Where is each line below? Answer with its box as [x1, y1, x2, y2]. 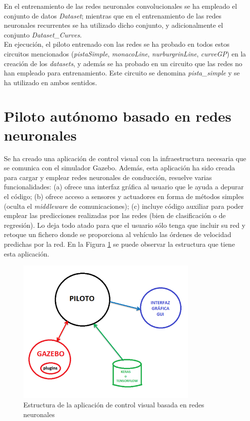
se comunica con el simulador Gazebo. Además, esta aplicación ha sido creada [4, 163, 235, 173]
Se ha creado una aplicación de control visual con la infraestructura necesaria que [4, 153, 247, 163]
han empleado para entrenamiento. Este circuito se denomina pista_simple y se [4, 68, 240, 78]
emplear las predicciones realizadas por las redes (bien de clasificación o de [4, 210, 226, 220]
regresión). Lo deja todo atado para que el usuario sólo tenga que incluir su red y [4, 220, 246, 230]
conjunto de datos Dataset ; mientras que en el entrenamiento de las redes [4, 10, 222, 20]
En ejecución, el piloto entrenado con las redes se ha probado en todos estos [4, 39, 230, 49]
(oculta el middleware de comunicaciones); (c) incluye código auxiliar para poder [4, 201, 244, 211]
